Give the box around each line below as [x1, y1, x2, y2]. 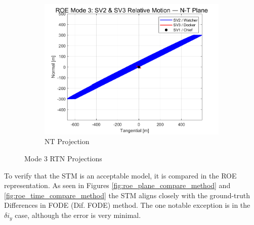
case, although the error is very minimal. [15, 210, 141, 220]
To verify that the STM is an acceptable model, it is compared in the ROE [4, 170, 237, 181]
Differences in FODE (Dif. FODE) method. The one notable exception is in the [4, 200, 250, 210]
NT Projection [45, 136, 90, 147]
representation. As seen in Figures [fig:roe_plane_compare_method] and [4, 180, 231, 191]
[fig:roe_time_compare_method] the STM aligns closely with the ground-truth [4, 190, 250, 200]
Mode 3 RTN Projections [24, 153, 102, 164]
